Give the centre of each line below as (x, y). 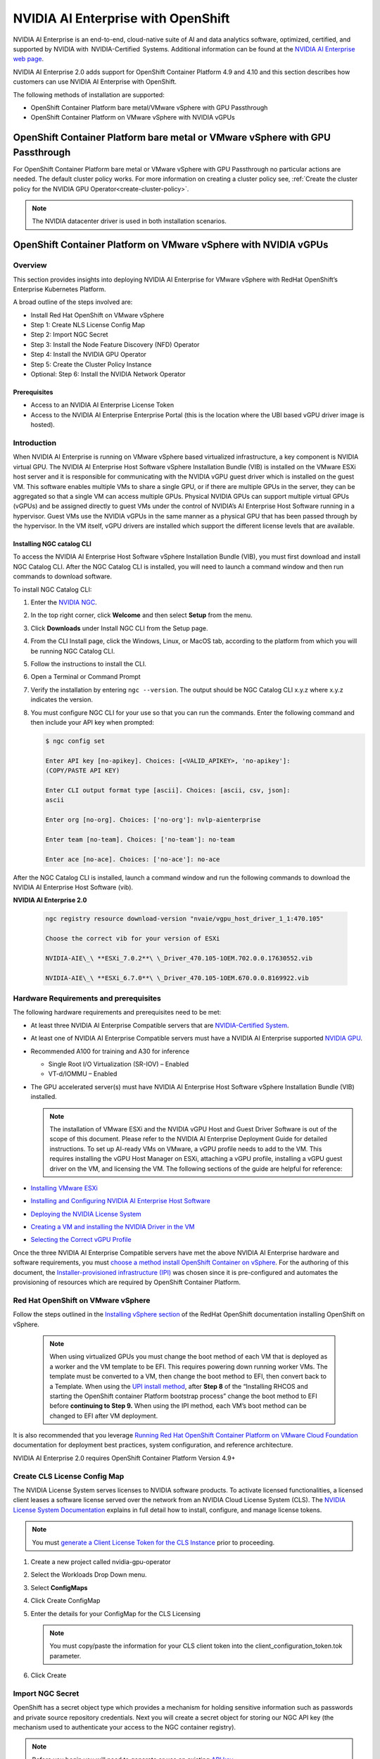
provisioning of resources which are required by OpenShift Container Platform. (127, 1282)
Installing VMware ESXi (64, 1188)
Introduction (34, 443)
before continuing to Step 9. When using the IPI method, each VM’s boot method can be (178, 1406)
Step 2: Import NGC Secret (69, 335)
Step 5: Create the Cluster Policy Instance (91, 364)
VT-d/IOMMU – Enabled (83, 1074)
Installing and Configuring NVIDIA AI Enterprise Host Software (120, 1201)
